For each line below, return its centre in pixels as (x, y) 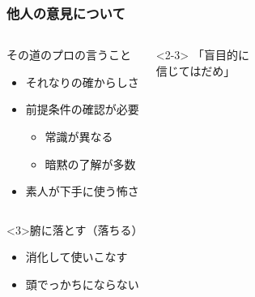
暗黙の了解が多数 (90, 164)
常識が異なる (79, 136)
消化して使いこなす (76, 257)
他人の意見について (66, 13)
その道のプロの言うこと (69, 55)
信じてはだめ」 (195, 70)
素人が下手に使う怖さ (82, 191)
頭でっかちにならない (82, 284)
